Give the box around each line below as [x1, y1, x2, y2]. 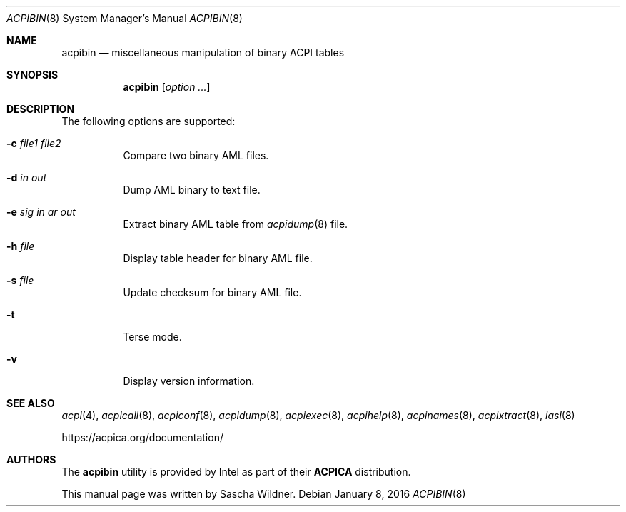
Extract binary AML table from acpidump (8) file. [123, 218, 348, 230]
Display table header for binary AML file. [123, 252, 313, 264]
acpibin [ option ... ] [123, 81, 211, 93]
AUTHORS [6, 453, 56, 466]
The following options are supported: [61, 115, 236, 127]
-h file [6, 240, 35, 252]
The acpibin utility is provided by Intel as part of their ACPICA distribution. [61, 466, 411, 478]
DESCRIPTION [6, 103, 75, 115]
